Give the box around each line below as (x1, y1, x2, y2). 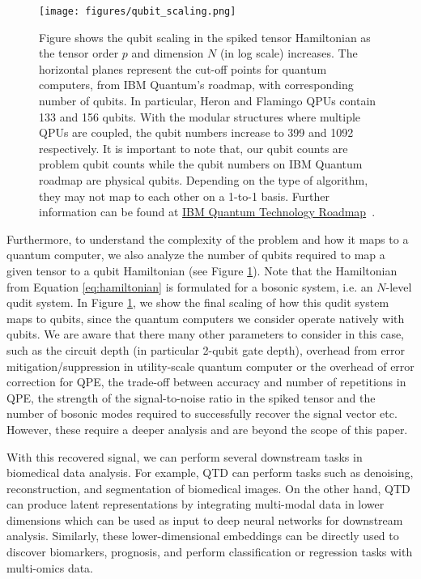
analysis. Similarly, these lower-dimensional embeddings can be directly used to (6, 527, 399, 544)
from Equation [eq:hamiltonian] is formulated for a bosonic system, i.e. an (6, 278, 373, 295)
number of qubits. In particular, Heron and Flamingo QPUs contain (39, 92, 376, 109)
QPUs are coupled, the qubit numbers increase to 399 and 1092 (39, 124, 354, 141)
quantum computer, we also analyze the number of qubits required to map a (6, 246, 385, 263)
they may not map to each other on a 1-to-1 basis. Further (39, 187, 330, 204)
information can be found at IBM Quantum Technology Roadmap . (39, 203, 376, 220)
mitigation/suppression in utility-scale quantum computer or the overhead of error (6, 357, 415, 374)
